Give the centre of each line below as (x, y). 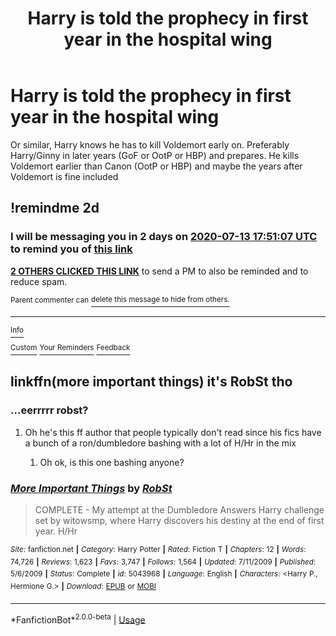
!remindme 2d (55, 208)
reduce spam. (39, 281)
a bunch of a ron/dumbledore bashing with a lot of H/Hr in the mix (160, 443)
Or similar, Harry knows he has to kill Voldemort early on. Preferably (150, 144)
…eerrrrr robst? (49, 410)
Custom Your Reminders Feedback (70, 348)
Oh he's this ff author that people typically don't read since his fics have (173, 432)
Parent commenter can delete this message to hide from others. (120, 300)
